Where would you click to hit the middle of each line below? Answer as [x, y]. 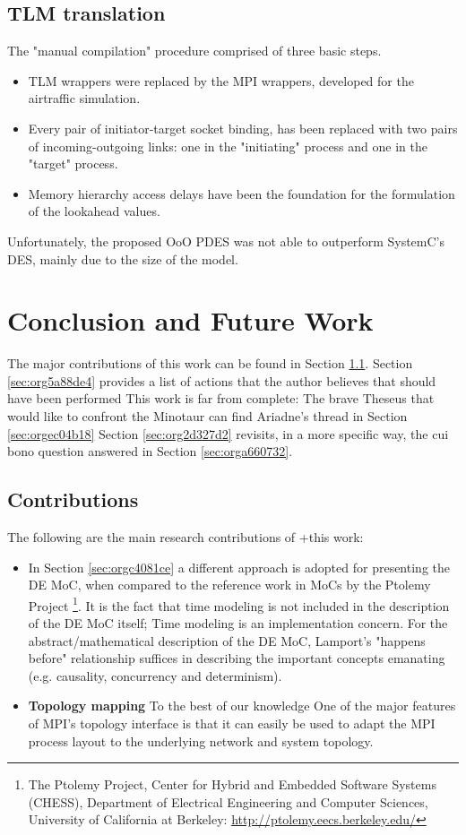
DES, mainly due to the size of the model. [123, 258]
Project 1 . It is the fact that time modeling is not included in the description [239, 604]
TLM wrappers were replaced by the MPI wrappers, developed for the [221, 80]
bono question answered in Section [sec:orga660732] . [150, 451]
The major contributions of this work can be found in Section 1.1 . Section [210, 363]
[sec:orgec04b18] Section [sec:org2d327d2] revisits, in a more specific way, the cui [228, 433]
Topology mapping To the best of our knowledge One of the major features [242, 706]
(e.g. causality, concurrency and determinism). [155, 675]
